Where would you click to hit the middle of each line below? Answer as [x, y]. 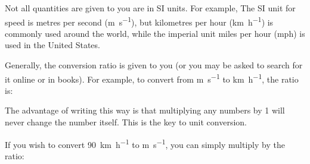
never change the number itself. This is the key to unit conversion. [126, 122]
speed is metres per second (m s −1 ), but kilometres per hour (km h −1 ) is [139, 21]
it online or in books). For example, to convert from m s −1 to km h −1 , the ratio [152, 78]
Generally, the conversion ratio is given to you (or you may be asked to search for [154, 65]
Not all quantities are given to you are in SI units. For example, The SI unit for [150, 8]
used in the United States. [52, 45]
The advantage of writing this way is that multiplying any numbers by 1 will [145, 110]
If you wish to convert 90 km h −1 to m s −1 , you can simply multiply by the [145, 143]
